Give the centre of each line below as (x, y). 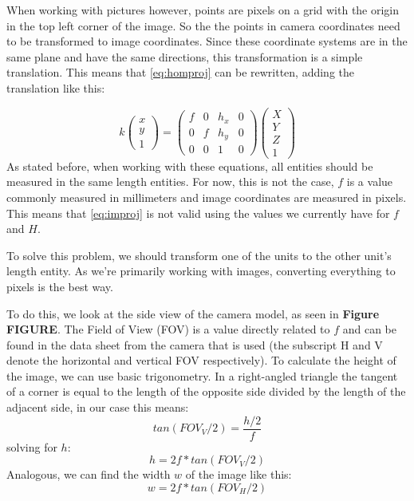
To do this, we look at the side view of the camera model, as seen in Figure (193, 313)
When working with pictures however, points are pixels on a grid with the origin (203, 10)
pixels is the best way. (60, 286)
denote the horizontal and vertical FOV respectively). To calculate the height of (201, 360)
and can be (370, 329)
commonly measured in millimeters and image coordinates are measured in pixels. (207, 197)
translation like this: (56, 87)
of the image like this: (239, 474)
